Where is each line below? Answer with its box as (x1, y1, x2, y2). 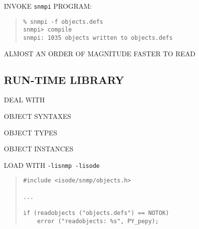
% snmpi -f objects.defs (23, 18, 103, 25)
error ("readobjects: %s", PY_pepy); (37, 217, 159, 225)
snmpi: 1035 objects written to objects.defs (23, 34, 173, 41)
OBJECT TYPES (4, 127, 57, 137)
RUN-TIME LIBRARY (4, 72, 124, 87)
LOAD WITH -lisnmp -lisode (4, 160, 100, 170)
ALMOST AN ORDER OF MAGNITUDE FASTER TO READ (4, 48, 196, 58)
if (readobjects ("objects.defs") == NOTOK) (23, 210, 169, 217)
